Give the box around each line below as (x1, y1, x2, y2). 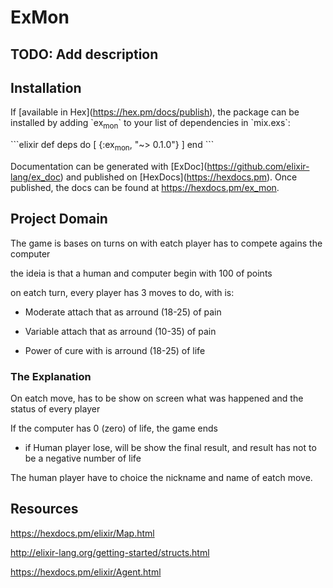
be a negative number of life (24, 452, 142, 465)
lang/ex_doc (10, 171, 61, 183)
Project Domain (10, 211, 108, 228)
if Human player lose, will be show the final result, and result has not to (24, 442, 317, 454)
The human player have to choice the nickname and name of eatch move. (10, 472, 313, 484)
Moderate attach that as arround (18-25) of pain (24, 306, 222, 318)
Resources (10, 501, 79, 518)
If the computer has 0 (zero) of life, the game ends (10, 422, 218, 435)
